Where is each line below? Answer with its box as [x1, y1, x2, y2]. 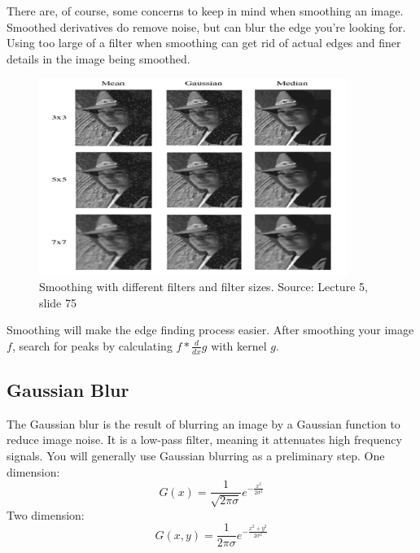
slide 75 [39, 294, 77, 311]
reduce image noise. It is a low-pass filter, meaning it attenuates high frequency [7, 431, 402, 448]
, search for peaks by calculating [11, 337, 173, 354]
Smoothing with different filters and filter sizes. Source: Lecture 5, [39, 278, 368, 295]
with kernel [211, 337, 267, 354]
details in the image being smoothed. [7, 50, 190, 67]
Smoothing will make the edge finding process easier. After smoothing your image [7, 321, 414, 338]
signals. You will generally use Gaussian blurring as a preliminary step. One [7, 447, 385, 464]
